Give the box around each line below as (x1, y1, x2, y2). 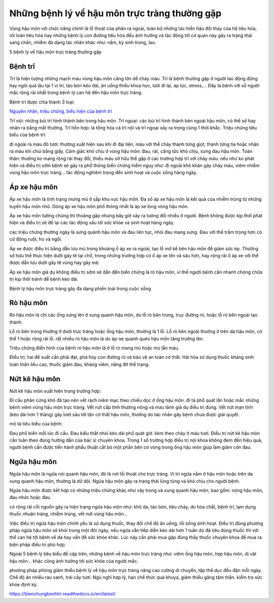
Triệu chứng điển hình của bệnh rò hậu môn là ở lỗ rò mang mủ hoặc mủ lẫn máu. (9, 345, 180, 351)
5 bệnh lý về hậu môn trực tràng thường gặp (9, 49, 101, 55)
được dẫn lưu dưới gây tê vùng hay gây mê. (9, 259, 100, 266)
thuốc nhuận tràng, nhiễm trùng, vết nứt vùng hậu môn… (9, 511, 128, 517)
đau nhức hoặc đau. (9, 494, 52, 500)
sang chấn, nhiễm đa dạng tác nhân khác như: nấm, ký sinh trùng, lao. (9, 40, 157, 46)
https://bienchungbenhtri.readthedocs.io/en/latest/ (9, 591, 116, 597)
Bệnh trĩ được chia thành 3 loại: (9, 99, 75, 105)
